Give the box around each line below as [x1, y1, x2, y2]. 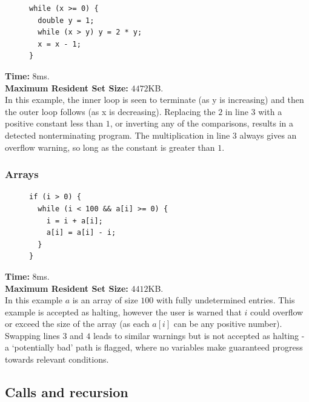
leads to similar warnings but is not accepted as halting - [93, 329, 305, 341]
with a [258, 105, 282, 117]
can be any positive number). [173, 317, 282, 330]
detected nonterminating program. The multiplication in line [5, 128, 230, 141]
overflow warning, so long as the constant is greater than [5, 140, 215, 153]
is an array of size [72, 294, 138, 306]
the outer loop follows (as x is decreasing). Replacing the [5, 105, 216, 117]
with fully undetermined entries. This [156, 294, 295, 306]
